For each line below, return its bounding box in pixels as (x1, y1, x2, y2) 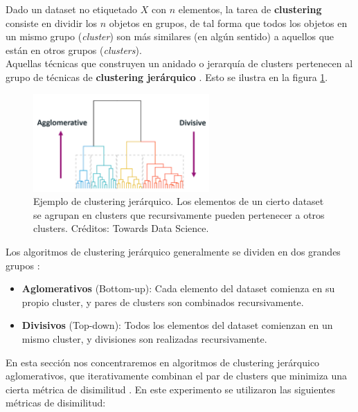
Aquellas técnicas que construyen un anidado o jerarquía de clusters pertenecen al (6, 56, 353, 71)
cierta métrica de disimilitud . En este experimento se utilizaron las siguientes (6, 382, 336, 396)
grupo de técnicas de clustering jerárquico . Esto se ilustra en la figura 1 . (6, 69, 328, 84)
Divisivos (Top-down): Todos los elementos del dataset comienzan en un (21, 318, 333, 332)
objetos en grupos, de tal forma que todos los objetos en (109, 15, 348, 30)
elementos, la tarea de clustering (178, 2, 322, 16)
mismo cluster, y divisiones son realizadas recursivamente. (21, 332, 267, 346)
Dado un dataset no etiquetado (6, 2, 138, 16)
